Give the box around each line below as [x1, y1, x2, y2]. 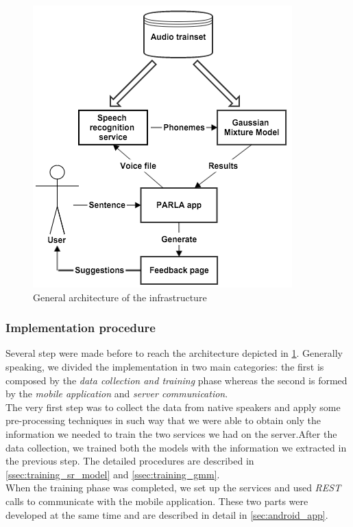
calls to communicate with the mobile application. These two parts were [5, 493, 308, 508]
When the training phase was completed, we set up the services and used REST [5, 480, 341, 495]
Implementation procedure [5, 319, 156, 336]
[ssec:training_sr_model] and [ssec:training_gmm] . [5, 467, 220, 481]
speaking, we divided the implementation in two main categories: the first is [5, 360, 324, 373]
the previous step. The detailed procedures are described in [5, 454, 254, 468]
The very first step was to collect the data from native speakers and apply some [5, 399, 341, 414]
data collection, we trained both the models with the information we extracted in [5, 440, 347, 454]
